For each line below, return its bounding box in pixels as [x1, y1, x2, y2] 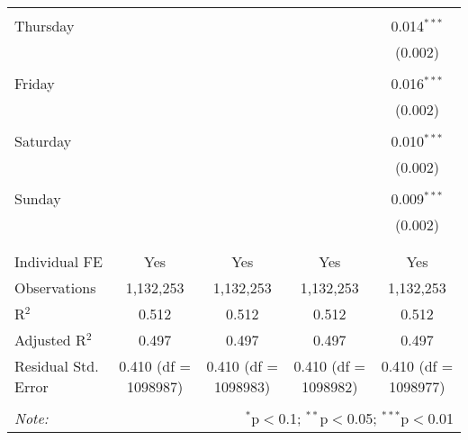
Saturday [14, 130, 72, 151]
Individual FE [14, 251, 103, 272]
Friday [14, 73, 55, 94]
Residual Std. [14, 355, 99, 376]
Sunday [14, 188, 61, 209]
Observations [14, 277, 96, 298]
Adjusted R [14, 329, 86, 350]
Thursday [14, 15, 75, 36]
